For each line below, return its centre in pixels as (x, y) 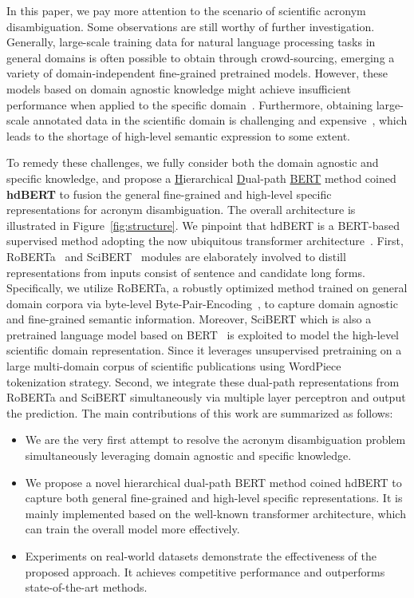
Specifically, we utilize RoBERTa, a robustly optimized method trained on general (207, 288)
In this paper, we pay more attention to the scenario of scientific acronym (186, 10)
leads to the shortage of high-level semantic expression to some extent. (178, 135)
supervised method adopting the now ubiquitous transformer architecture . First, (205, 241)
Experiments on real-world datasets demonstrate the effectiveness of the (201, 556)
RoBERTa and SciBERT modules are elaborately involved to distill (176, 256)
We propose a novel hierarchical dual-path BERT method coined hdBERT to (213, 482)
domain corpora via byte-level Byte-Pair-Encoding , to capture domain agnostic (202, 303)
